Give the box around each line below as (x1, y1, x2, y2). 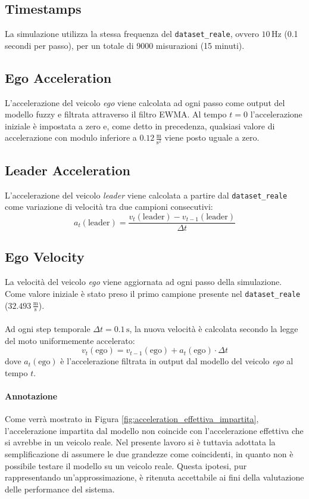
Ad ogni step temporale (5, 322, 90, 334)
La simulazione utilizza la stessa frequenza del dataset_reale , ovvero (5, 27, 259, 40)
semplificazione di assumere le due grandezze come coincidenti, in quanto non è (5, 447, 294, 460)
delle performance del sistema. (5, 482, 115, 495)
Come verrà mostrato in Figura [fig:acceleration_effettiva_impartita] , (5, 413, 259, 425)
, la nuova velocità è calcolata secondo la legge (129, 322, 298, 334)
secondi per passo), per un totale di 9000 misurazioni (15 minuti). (5, 39, 245, 51)
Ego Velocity (5, 247, 85, 266)
